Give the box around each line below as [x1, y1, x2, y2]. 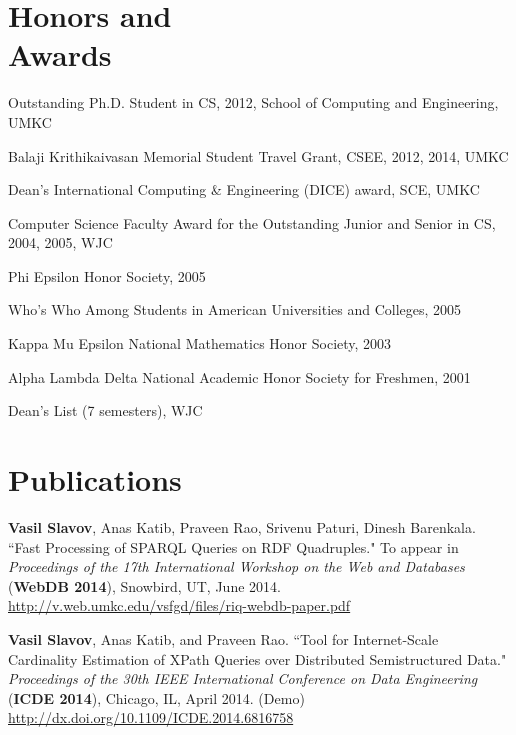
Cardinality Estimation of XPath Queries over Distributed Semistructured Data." [8, 648, 507, 669]
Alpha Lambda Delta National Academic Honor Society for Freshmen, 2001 [8, 366, 471, 387]
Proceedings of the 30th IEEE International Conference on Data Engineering [8, 668, 478, 689]
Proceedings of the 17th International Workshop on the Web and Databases [8, 556, 465, 577]
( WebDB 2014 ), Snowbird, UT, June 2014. [8, 575, 281, 596]
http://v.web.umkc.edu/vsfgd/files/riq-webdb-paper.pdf [8, 595, 351, 616]
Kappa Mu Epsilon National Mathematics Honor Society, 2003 [8, 333, 392, 354]
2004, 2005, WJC [8, 232, 113, 253]
